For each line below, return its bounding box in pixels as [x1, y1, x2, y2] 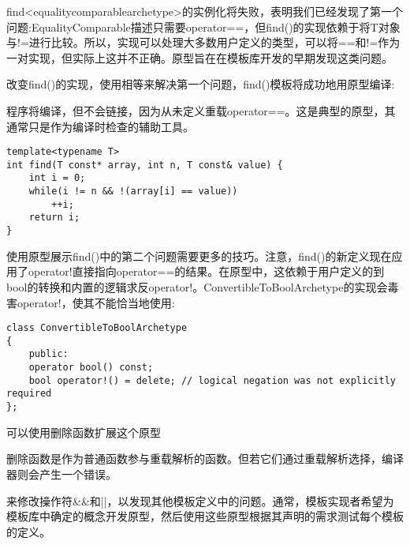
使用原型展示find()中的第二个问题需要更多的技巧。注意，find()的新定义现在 [6, 247, 392, 264]
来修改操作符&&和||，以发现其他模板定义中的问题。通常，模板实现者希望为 [6, 492, 394, 509]
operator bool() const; [28, 362, 154, 374]
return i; [28, 212, 80, 224]
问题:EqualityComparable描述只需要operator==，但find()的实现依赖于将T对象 [6, 18, 401, 35]
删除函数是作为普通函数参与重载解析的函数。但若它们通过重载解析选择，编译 [6, 450, 404, 467]
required [6, 388, 52, 400]
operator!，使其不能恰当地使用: [17, 294, 175, 310]
